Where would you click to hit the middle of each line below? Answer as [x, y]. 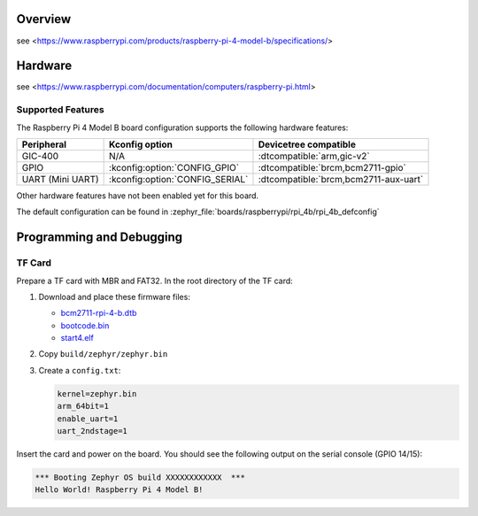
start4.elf [77, 338]
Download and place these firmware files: [114, 297]
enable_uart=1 [88, 419]
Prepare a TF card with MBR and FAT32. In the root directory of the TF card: [155, 281]
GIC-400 [40, 156]
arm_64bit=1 [83, 406]
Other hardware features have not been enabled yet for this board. [138, 196]
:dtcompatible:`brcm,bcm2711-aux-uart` [341, 179]
